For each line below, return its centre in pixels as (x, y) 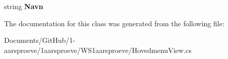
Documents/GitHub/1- (40, 40)
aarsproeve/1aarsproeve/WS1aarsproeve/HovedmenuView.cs (98, 50)
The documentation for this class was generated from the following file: (114, 23)
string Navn (24, 6)
